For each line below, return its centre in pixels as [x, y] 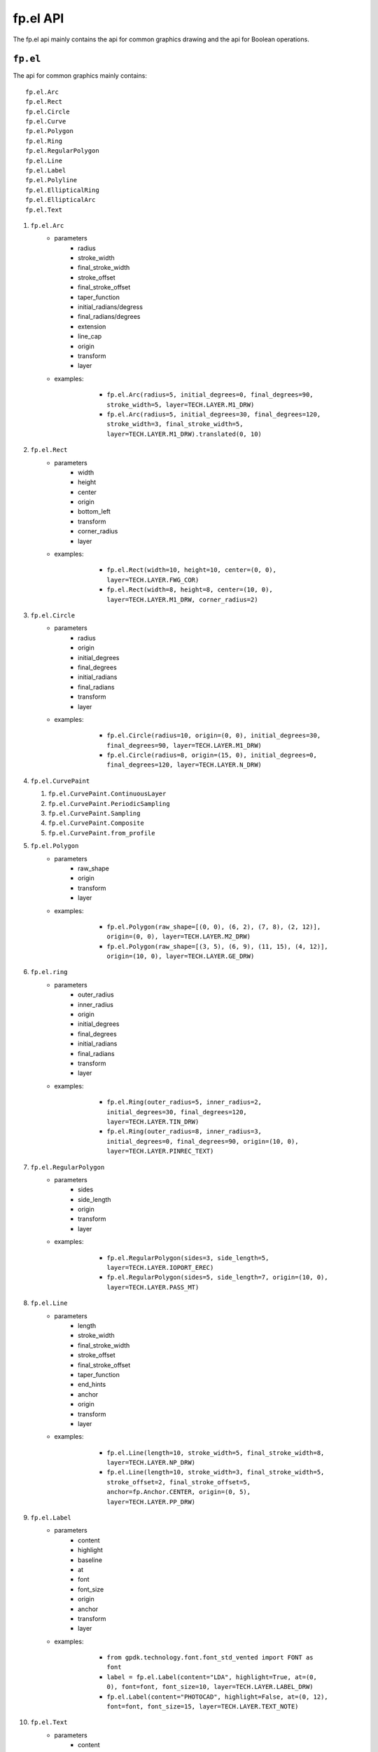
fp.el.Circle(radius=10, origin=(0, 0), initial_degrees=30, [214, 735]
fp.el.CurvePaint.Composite [96, 823]
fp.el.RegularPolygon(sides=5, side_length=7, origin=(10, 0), [217, 1278]
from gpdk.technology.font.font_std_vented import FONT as [210, 1658]
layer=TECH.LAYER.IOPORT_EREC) [160, 1268]
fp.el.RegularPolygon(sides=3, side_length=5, [188, 1258]
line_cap [90, 336]
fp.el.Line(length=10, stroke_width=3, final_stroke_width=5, [216, 1472]
